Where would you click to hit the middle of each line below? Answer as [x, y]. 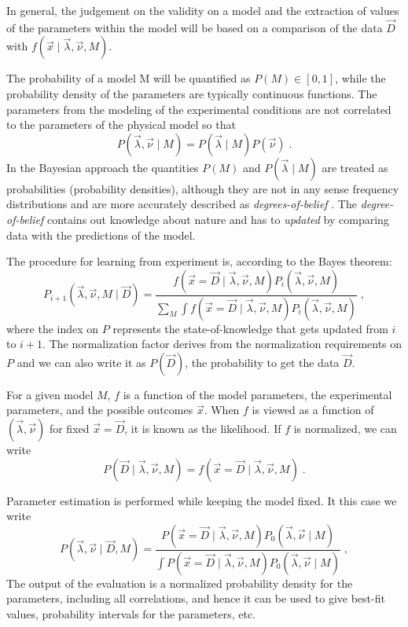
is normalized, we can [345, 428]
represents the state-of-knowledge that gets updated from [250, 328]
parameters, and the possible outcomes [100, 410]
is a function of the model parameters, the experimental [257, 394]
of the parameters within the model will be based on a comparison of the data [195, 27]
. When [222, 410]
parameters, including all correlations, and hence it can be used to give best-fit [196, 598]
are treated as [355, 167]
